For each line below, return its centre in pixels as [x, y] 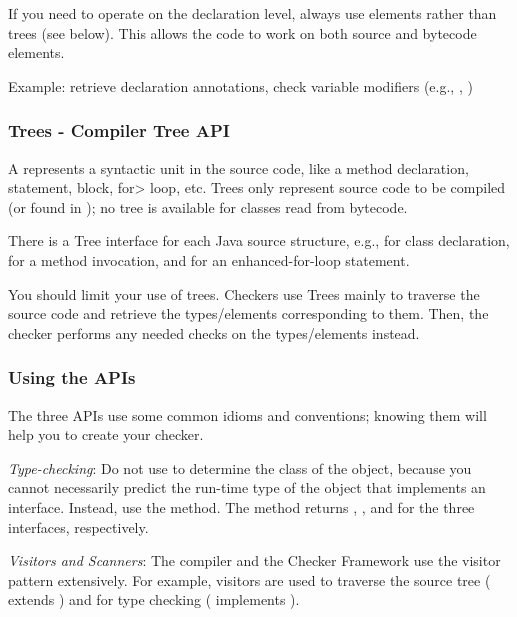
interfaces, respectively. [78, 526]
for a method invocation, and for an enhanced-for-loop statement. [209, 259]
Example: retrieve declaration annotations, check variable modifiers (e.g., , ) [240, 85]
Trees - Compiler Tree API [119, 130]
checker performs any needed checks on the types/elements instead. [214, 332]
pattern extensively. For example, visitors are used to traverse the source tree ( [249, 579]
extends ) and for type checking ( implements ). [154, 599]
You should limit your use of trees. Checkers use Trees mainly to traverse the [244, 293]
